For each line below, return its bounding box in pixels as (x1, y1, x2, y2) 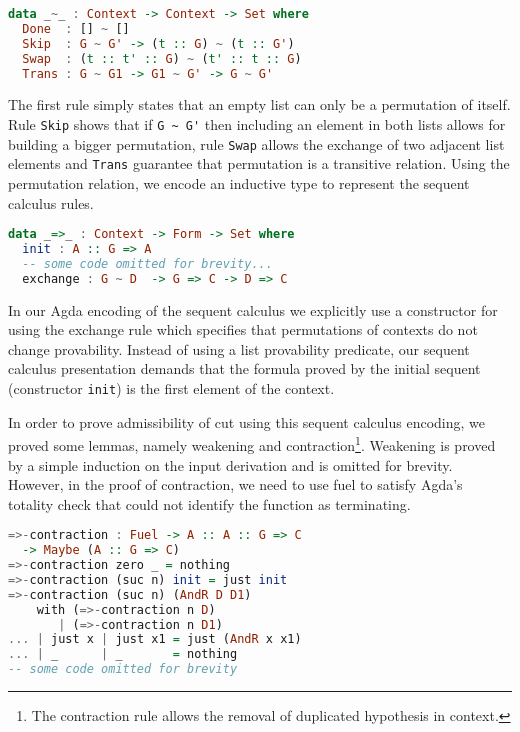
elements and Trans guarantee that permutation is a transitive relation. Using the (8, 153, 510, 174)
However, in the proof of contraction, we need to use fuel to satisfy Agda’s (8, 474, 463, 495)
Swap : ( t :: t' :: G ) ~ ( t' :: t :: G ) (22, 51, 302, 66)
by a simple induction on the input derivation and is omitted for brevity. (8, 454, 453, 475)
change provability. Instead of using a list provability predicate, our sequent (8, 338, 470, 359)
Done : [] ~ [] (22, 21, 130, 36)
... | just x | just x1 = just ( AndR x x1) (8, 632, 302, 647)
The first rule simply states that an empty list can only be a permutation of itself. (8, 94, 511, 115)
